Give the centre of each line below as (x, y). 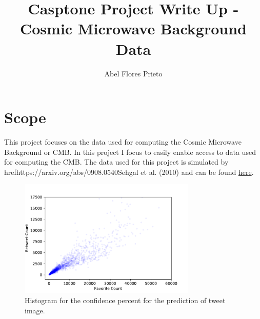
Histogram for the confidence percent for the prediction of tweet (125, 300)
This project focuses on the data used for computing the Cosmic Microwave (123, 142)
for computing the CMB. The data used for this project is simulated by (116, 162)
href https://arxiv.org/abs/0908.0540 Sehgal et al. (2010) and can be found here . (129, 172)
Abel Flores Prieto (133, 73)
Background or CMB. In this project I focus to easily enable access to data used (130, 152)
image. (35, 310)
